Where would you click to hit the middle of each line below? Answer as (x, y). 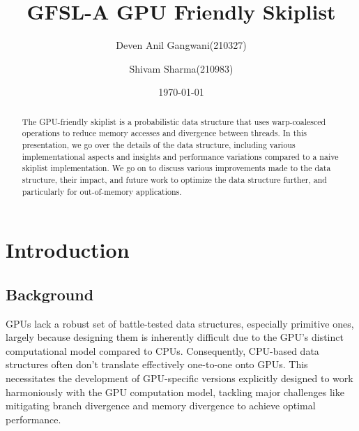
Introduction (68, 250)
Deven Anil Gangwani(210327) (181, 45)
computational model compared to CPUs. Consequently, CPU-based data (162, 350)
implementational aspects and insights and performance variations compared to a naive (180, 156)
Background (50, 294)
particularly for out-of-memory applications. (102, 191)
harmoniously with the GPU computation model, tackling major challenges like (175, 392)
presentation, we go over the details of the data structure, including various (159, 145)
